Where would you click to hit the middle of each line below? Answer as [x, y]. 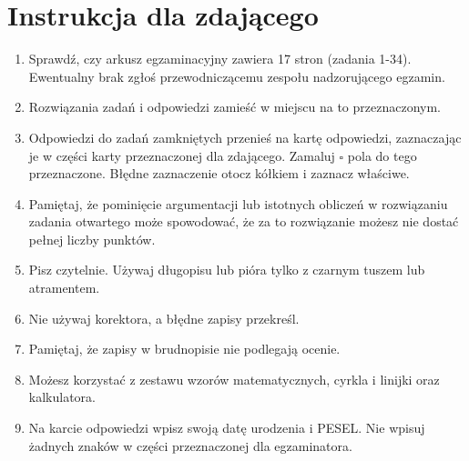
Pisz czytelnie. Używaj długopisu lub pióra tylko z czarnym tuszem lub [227, 270]
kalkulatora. [62, 397]
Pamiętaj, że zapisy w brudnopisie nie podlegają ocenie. [184, 349]
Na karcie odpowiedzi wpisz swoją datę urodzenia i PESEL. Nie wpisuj [227, 428]
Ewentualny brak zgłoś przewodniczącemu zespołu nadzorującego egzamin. [237, 76]
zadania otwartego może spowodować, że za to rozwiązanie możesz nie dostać [244, 221]
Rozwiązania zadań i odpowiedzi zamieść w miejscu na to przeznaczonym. [235, 107]
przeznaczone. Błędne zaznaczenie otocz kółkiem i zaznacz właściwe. [219, 173]
